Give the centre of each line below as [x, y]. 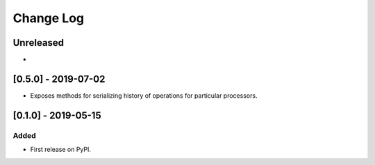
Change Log [49, 18]
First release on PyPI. [61, 150]
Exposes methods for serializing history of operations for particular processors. [144, 95]
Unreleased [39, 43]
